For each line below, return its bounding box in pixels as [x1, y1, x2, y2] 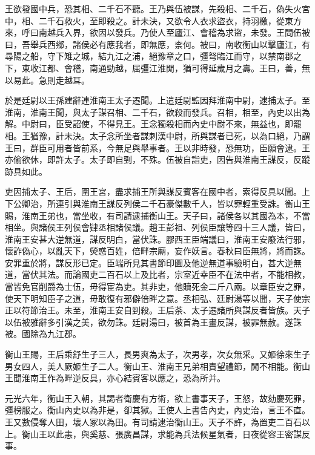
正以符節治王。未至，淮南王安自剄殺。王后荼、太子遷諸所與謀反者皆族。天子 [5, 304, 310, 316]
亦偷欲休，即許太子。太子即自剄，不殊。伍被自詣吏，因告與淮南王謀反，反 [5, 153, 302, 166]
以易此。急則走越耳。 [5, 73, 90, 86]
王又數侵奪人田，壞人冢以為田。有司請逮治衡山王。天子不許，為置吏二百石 [5, 416, 302, 428]
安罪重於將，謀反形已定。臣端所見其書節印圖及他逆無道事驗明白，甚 [5, 256, 276, 269]
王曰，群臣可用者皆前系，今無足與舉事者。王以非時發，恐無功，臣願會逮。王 [5, 141, 310, 154]
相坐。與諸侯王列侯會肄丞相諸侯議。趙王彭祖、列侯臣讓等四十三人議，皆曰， [5, 221, 310, 234]
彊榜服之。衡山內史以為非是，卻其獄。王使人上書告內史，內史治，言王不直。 [5, 404, 310, 416]
